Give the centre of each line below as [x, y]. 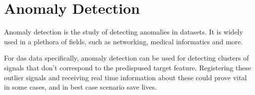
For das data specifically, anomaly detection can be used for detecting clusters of [127, 58]
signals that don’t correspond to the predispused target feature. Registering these [127, 67]
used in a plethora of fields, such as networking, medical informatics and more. [124, 41]
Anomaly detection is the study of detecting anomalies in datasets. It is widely [124, 32]
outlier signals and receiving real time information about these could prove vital [126, 77]
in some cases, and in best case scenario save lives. [80, 87]
